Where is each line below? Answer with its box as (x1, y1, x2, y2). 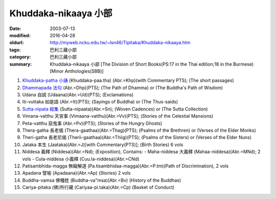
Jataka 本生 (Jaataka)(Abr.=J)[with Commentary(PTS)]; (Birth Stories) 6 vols (22, 141, 183, 148)
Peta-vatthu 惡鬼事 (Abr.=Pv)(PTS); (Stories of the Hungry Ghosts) (22, 120, 163, 126)
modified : (9, 32, 31, 38)
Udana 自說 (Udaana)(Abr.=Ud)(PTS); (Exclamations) (22, 92, 134, 98)
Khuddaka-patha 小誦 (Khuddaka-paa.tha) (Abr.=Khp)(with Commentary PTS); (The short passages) (22, 77, 235, 83)
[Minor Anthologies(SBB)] (50, 68, 104, 74)
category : (9, 54, 31, 60)
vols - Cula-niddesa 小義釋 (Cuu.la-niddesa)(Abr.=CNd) (22, 156, 140, 162)
